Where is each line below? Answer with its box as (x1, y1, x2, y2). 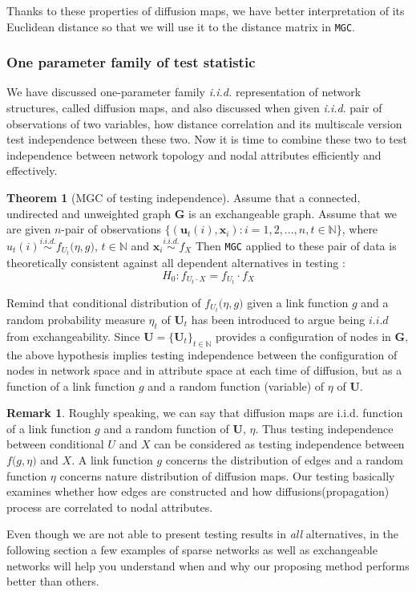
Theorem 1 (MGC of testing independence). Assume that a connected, (6, 189, 361, 206)
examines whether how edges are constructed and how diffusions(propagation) (6, 483, 390, 500)
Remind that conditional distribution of (6, 294, 201, 310)
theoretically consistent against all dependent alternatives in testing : (6, 254, 345, 271)
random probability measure (6, 310, 145, 327)
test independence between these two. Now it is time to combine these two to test (6, 131, 407, 148)
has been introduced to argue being (191, 310, 366, 327)
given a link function (247, 294, 349, 310)
